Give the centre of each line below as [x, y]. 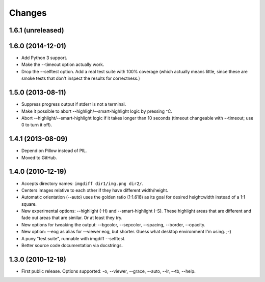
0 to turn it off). [37, 125]
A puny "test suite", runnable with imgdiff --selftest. [73, 238]
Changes [28, 13]
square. [29, 204]
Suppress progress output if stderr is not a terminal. [74, 104]
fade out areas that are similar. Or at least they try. [72, 218]
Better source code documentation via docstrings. [72, 246]
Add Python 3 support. [44, 58]
